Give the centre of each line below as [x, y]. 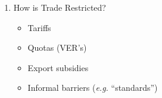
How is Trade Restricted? [60, 7]
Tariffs [39, 27]
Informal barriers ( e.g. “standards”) [93, 88]
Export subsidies [58, 67]
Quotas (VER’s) [57, 48]
